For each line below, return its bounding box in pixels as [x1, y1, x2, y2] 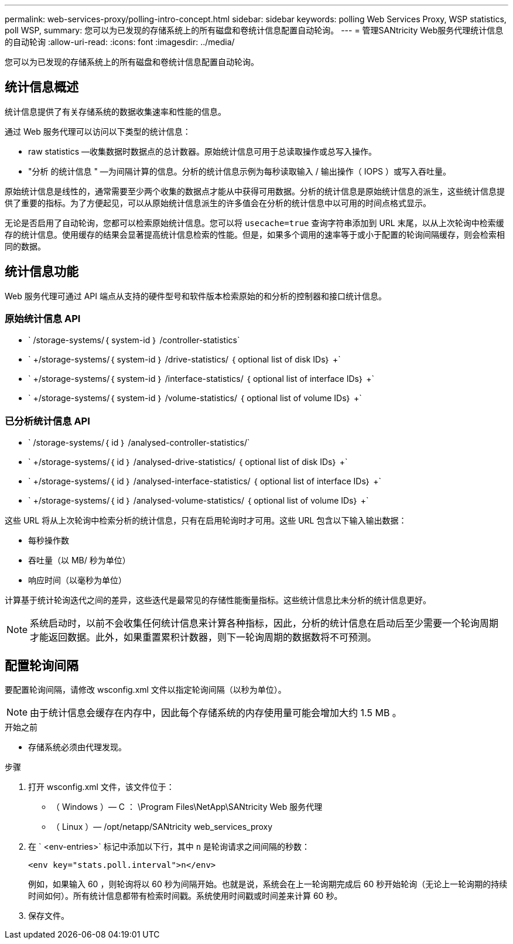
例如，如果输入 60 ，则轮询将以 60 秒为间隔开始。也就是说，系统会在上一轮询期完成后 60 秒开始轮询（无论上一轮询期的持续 [28, 879, 508, 890]
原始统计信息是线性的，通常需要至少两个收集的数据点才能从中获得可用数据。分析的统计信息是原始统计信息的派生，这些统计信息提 [5, 186, 505, 196]
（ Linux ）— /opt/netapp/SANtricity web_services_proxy [52, 822, 273, 832]
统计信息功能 [5, 264, 78, 279]
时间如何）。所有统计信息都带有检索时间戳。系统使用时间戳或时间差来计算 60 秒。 [28, 891, 343, 901]
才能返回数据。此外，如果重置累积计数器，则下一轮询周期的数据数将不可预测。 [30, 631, 377, 644]
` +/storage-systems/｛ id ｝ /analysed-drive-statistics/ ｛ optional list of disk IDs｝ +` [28, 457, 348, 467]
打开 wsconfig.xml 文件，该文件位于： [28, 782, 175, 792]
